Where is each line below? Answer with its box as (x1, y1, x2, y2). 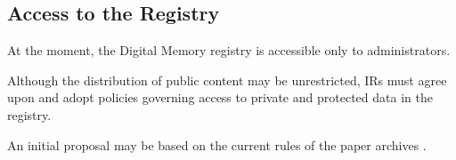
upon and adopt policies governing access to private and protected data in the (7, 88, 433, 107)
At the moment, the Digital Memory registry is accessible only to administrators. (7, 41, 451, 60)
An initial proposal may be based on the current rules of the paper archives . (7, 135, 427, 154)
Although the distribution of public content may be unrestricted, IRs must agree (7, 70, 447, 89)
